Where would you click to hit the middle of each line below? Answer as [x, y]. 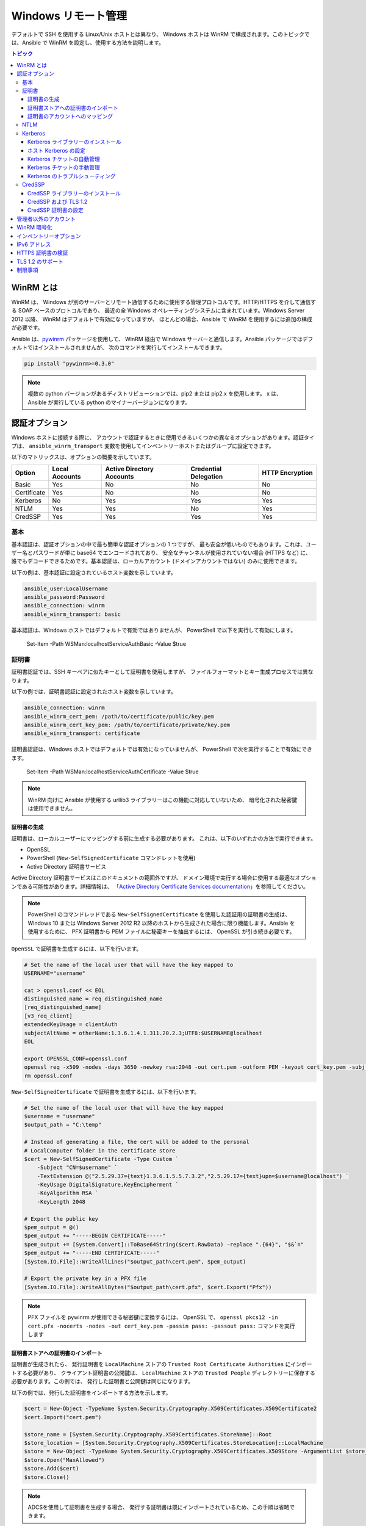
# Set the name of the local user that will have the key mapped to [129, 965]
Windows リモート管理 [69, 16]
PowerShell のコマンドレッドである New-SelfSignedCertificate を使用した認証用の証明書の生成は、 [159, 914]
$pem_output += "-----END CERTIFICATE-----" [92, 1253]
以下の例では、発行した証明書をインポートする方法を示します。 [91, 1392]
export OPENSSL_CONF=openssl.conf [76, 1058]
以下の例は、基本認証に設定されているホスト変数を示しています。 [94, 572]
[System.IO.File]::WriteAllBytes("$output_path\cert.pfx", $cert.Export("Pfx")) [148, 1287]
